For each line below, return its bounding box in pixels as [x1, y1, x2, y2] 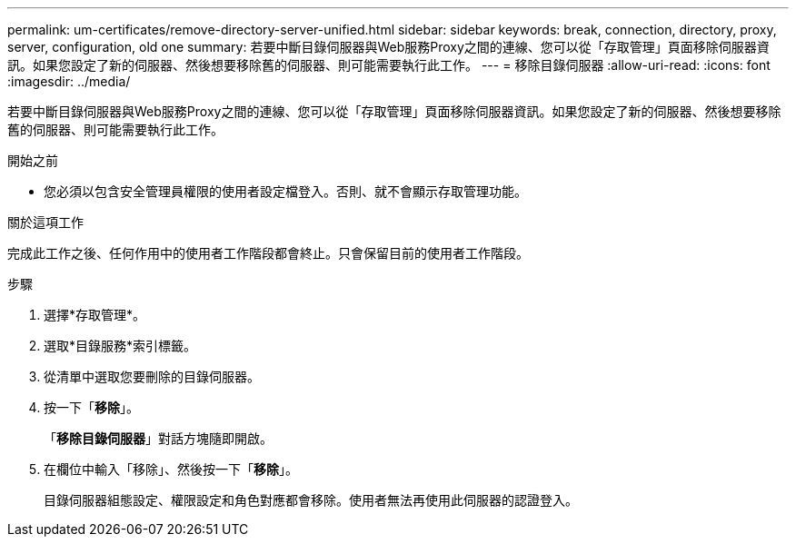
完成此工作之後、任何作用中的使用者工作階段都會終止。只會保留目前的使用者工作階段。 [7, 245, 529, 261]
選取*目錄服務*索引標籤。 [44, 338, 197, 353]
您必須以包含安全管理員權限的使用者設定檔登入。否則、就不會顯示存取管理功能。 [44, 183, 527, 199]
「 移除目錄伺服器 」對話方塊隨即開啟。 [44, 430, 273, 446]
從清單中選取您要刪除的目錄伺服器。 [44, 369, 260, 384]
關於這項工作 [7, 214, 84, 230]
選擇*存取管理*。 [44, 307, 146, 322]
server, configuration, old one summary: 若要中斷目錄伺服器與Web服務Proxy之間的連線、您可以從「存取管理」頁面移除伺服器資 [7, 39, 770, 54]
